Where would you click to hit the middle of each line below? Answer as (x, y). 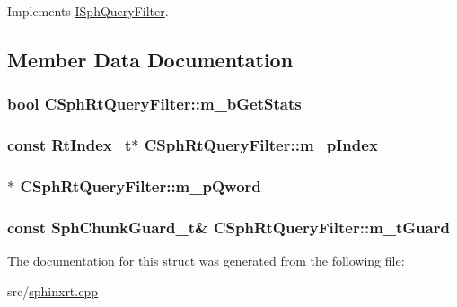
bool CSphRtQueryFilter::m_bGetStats (154, 104)
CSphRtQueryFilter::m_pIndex (261, 145)
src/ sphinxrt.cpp (53, 290)
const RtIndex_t (70, 145)
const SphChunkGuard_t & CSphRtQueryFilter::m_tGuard (228, 227)
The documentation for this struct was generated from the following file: (206, 261)
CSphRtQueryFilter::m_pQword (141, 185)
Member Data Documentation (150, 59)
